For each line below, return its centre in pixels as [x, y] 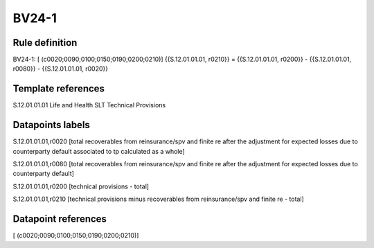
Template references [59, 89]
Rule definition [45, 43]
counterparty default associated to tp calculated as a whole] [99, 151]
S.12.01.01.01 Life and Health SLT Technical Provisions [89, 105]
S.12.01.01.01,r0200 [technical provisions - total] [81, 186]
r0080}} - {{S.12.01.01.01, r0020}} [61, 69]
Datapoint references [60, 219]
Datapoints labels [51, 125]
